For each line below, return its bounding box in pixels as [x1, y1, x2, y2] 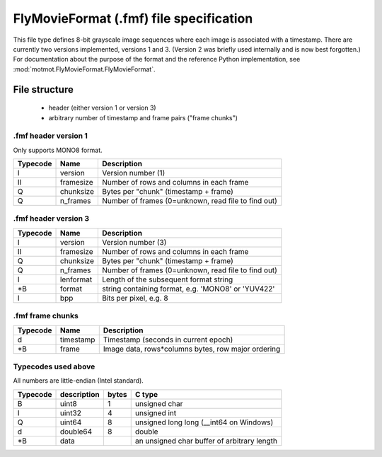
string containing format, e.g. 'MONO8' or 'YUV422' [102, 284, 275, 294]
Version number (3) [102, 237, 167, 247]
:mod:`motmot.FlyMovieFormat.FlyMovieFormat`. [13, 64, 156, 74]
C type [134, 389, 158, 399]
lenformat [59, 274, 93, 284]
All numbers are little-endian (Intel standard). [13, 376, 144, 385]
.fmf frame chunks [13, 311, 79, 321]
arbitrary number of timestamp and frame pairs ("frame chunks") [48, 113, 238, 122]
